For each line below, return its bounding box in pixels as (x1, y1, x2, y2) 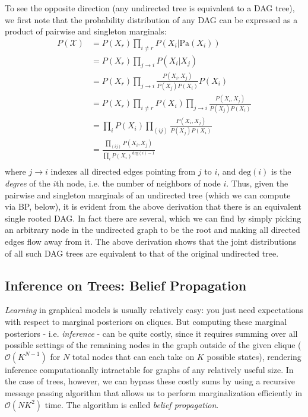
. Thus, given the (226, 177, 288, 189)
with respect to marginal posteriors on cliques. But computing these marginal (5, 315, 287, 327)
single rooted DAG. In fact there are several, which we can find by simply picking (5, 211, 301, 224)
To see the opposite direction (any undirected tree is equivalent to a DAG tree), (5, 2, 295, 14)
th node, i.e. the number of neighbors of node (56, 177, 221, 189)
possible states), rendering (207, 350, 301, 362)
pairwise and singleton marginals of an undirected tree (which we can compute (5, 188, 291, 201)
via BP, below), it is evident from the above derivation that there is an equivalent (5, 200, 301, 213)
